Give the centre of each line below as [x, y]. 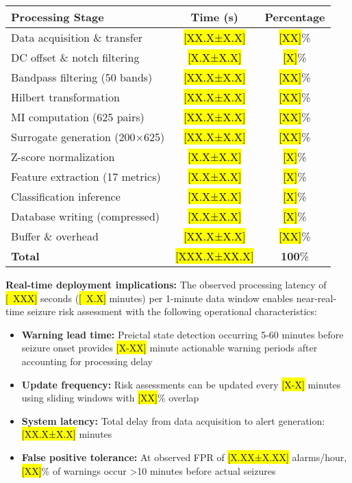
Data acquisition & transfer [77, 37]
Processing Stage [58, 17]
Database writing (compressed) [86, 216]
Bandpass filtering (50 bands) [82, 77]
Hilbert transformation [65, 97]
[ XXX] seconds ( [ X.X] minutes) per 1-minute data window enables [149, 298]
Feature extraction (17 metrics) [86, 176]
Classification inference [66, 196]
